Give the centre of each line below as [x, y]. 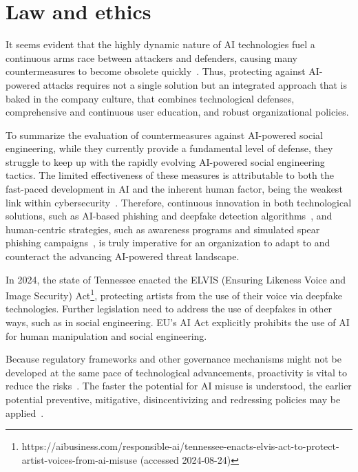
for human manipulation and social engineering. [106, 335]
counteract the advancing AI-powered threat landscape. [123, 256]
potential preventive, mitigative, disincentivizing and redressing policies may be [173, 399]
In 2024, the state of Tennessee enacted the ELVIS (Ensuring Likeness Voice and [176, 279]
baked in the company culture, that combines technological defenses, [150, 98]
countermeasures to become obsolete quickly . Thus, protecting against [156, 71]
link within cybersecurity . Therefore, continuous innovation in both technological [179, 202]
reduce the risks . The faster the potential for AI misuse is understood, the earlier [179, 386]
